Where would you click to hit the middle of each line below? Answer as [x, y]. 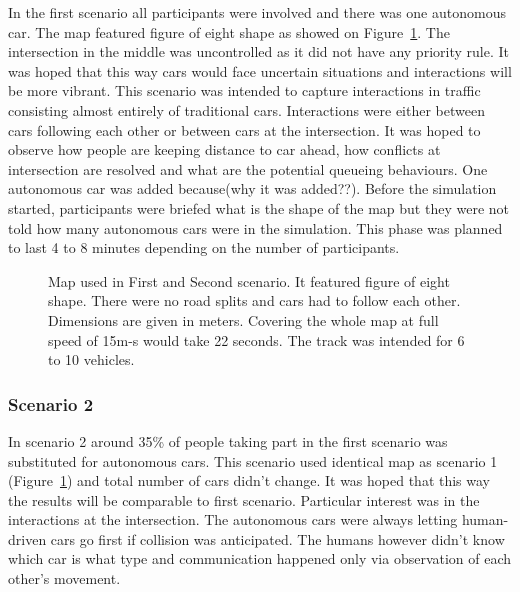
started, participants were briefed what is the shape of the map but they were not [258, 207]
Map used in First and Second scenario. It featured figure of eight [249, 280]
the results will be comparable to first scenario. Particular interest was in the [244, 499]
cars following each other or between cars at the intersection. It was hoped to [244, 129]
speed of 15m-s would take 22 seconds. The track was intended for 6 [256, 339]
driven [27, 538]
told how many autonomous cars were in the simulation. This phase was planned [255, 227]
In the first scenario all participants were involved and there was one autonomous [257, 12]
